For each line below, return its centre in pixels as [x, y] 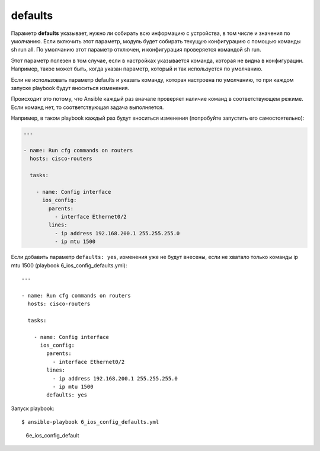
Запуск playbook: [33, 408]
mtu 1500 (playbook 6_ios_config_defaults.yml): [69, 265]
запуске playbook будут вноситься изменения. [70, 88]
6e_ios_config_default [52, 435]
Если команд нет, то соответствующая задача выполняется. [87, 107]
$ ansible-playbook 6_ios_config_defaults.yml [90, 422]
